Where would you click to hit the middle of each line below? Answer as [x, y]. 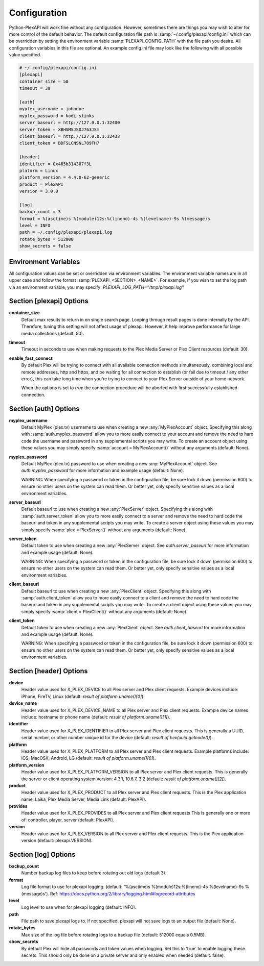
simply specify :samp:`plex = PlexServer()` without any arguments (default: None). [104, 530]
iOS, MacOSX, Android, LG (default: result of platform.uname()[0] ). [88, 758]
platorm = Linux [39, 171]
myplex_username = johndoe [52, 109]
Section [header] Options [48, 671]
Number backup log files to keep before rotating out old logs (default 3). [94, 873]
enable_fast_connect [31, 358]
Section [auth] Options [44, 409]
